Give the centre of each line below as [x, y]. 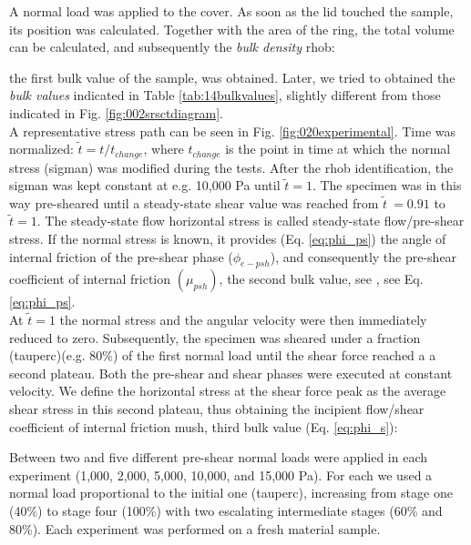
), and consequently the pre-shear [363, 256]
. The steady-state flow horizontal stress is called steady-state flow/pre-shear [251, 221]
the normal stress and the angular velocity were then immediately [243, 319]
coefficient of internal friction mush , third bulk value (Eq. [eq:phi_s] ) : [204, 426]
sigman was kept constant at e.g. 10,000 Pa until [145, 185]
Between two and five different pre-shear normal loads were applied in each [218, 457]
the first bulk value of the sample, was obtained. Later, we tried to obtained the [232, 77]
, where [164, 149]
